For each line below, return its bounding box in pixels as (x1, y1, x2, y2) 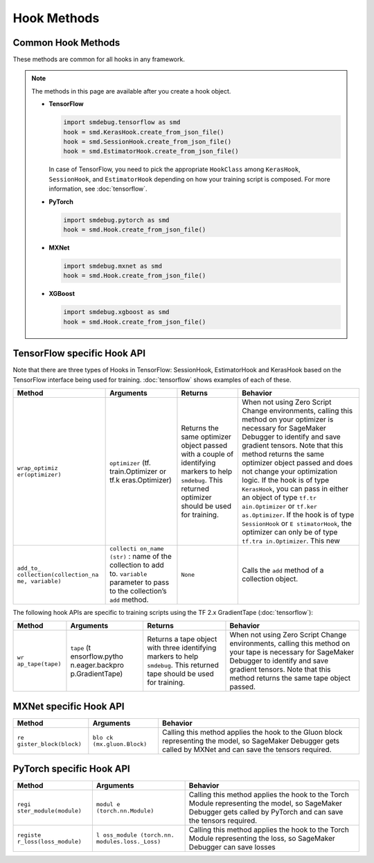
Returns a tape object (147, 634, 217, 644)
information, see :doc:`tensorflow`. (48, 184, 148, 193)
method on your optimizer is (242, 415, 334, 424)
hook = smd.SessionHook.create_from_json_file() (63, 138, 232, 146)
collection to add (109, 560, 164, 570)
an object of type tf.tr (242, 492, 317, 502)
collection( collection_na (17, 570, 99, 578)
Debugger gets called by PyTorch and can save (188, 808, 344, 817)
